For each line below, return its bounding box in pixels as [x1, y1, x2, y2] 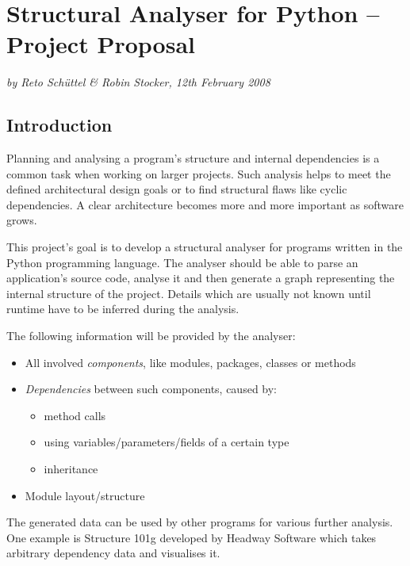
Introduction [6, 113, 113, 137]
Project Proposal [6, 28, 195, 60]
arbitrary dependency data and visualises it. [6, 545, 220, 561]
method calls [44, 407, 106, 423]
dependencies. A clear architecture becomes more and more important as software [6, 196, 404, 212]
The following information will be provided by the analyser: [6, 327, 296, 344]
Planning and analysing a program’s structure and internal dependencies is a [6, 150, 380, 166]
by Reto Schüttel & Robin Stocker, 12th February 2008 [6, 74, 270, 90]
